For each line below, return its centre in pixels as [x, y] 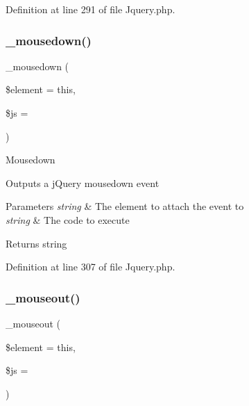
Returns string [36, 243]
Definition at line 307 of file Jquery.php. [91, 267]
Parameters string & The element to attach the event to [125, 206]
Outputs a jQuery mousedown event [83, 182]
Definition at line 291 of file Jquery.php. [91, 9]
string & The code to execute [68, 219]
